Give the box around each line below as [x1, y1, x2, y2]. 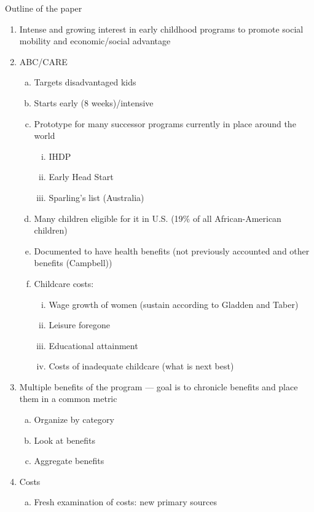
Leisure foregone [49, 318, 110, 331]
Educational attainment [49, 339, 138, 352]
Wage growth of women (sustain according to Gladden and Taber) [49, 297, 299, 310]
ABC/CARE [19, 55, 68, 68]
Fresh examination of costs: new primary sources [34, 495, 218, 508]
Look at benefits [34, 433, 96, 446]
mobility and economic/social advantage [19, 34, 171, 47]
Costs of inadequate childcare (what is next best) [49, 360, 234, 372]
